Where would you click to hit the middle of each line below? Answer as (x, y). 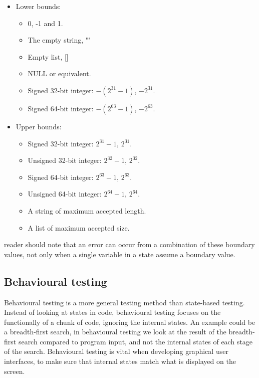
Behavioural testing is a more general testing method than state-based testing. (124, 302)
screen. (15, 371)
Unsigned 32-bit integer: (65, 160)
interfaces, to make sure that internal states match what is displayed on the (120, 361)
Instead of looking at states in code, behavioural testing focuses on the (112, 312)
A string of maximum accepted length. (87, 210)
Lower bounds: (38, 6)
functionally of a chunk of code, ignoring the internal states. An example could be (130, 322)
